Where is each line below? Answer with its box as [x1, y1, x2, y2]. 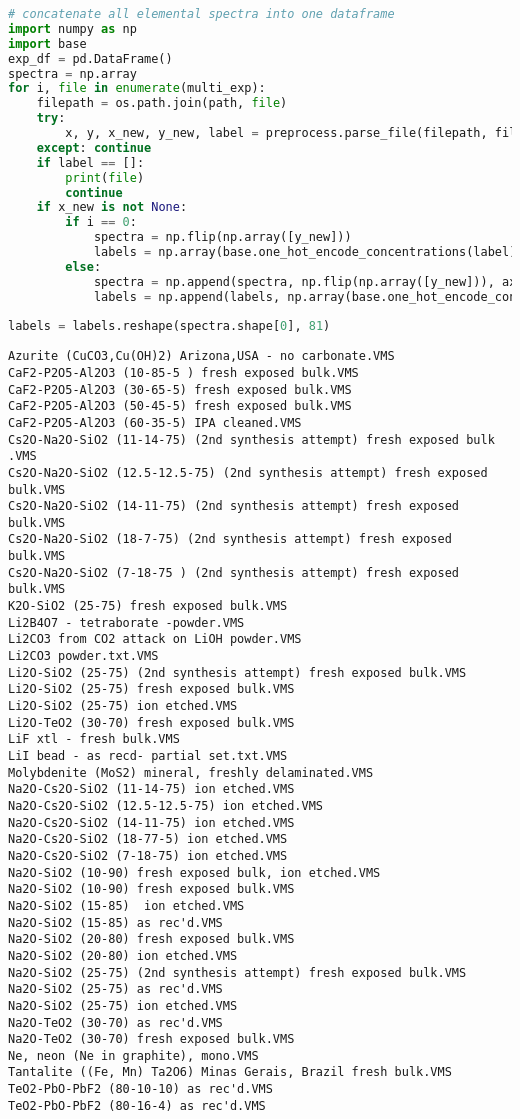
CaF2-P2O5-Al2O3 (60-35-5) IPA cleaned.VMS [8, 415, 302, 430]
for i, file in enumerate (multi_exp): [8, 81, 266, 96]
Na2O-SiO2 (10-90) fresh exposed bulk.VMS [8, 882, 295, 897]
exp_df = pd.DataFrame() [8, 51, 173, 66]
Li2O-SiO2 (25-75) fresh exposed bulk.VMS [8, 682, 295, 697]
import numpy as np [8, 21, 137, 36]
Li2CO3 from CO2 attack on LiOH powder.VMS [8, 632, 302, 647]
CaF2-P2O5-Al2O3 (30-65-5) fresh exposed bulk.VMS [8, 382, 352, 397]
